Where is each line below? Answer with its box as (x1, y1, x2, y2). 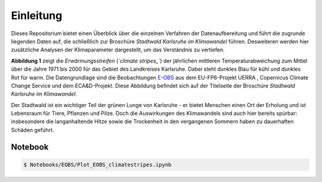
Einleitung (11, 9, 63, 22)
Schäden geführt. (11, 126, 54, 133)
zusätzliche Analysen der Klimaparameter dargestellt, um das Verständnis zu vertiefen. (11, 46, 225, 54)
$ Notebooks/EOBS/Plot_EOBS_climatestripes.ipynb (23, 161, 172, 168)
